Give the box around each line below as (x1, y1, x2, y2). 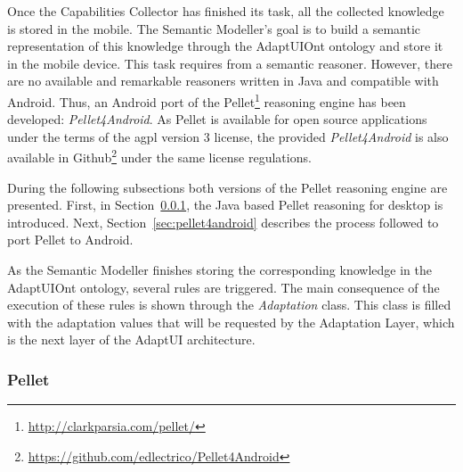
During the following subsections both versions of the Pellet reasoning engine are (7, 178, 448, 196)
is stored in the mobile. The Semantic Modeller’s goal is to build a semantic (7, 19, 420, 37)
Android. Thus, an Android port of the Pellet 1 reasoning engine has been (7, 89, 406, 111)
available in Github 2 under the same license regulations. (7, 145, 312, 167)
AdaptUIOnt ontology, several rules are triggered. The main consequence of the (7, 277, 440, 296)
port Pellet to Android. (7, 230, 134, 249)
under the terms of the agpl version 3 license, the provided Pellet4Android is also (7, 127, 449, 145)
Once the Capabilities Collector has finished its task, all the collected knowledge (7, 2, 444, 20)
